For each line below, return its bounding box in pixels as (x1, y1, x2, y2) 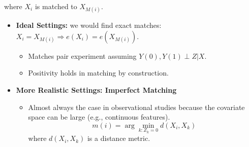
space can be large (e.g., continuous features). (28, 112, 170, 122)
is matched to (35, 1, 77, 11)
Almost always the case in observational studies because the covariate (28, 101, 245, 112)
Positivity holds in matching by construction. (28, 67, 169, 78)
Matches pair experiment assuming (28, 50, 137, 61)
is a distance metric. (87, 133, 150, 143)
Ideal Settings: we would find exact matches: (16, 20, 162, 30)
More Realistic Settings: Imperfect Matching (16, 84, 177, 95)
